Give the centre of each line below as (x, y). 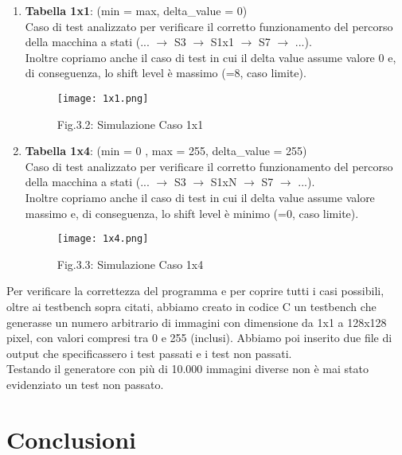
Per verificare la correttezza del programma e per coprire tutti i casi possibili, (195, 291)
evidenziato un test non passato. (85, 384)
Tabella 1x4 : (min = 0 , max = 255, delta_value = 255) (166, 151)
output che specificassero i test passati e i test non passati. (149, 353)
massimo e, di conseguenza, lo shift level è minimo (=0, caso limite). (192, 213)
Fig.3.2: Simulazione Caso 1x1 (130, 124)
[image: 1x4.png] (103, 239)
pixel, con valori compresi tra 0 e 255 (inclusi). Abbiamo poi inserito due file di (199, 338)
